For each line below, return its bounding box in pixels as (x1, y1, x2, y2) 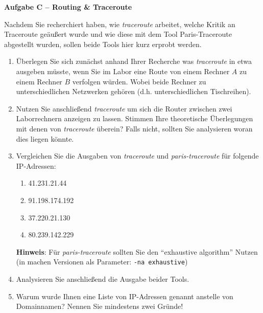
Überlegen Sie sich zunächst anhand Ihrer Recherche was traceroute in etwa (16, 56, 252, 66)
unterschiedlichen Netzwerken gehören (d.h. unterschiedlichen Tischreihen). (16, 86, 251, 97)
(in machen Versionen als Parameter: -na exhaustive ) (16, 256, 188, 267)
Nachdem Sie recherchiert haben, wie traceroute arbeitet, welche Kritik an (4, 18, 235, 29)
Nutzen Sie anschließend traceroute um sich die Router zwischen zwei (16, 103, 232, 114)
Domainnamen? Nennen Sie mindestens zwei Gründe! (16, 301, 183, 311)
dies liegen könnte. (16, 133, 74, 144)
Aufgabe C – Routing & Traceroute (4, 2, 132, 12)
